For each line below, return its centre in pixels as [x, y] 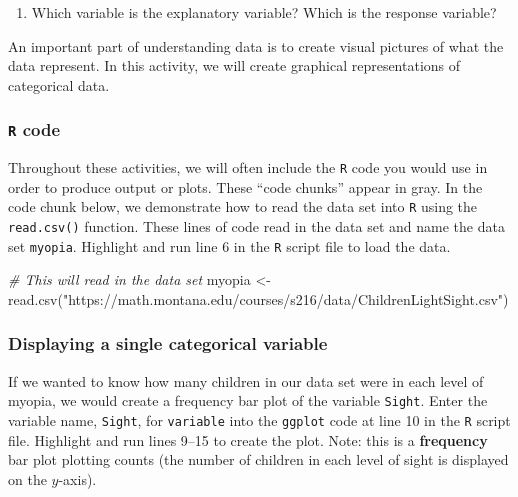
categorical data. [59, 84]
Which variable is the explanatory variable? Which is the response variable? [264, 12]
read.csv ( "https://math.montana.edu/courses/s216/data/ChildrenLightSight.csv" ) [258, 298]
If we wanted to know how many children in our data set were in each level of [246, 380]
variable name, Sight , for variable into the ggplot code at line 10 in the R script [259, 420]
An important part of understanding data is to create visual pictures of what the [256, 45]
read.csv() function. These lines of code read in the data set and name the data [256, 226]
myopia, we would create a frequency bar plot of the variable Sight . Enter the [248, 400]
